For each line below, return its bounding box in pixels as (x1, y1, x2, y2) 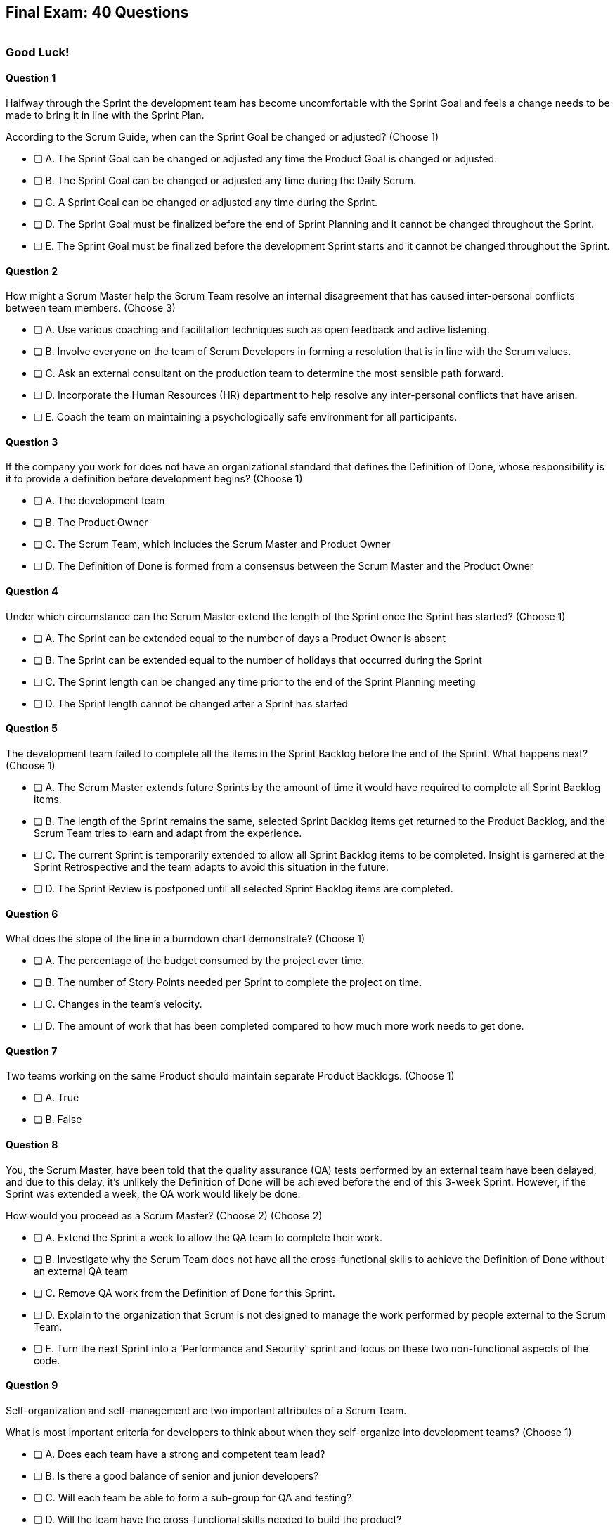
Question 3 (6, 435, 58, 448)
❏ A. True (34, 1091, 79, 1104)
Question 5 (6, 722, 58, 735)
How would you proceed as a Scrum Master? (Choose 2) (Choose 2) (6, 1209, 323, 1222)
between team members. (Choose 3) (6, 302, 176, 314)
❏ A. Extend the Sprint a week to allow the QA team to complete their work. (34, 1231, 382, 1243)
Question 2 (6, 264, 58, 277)
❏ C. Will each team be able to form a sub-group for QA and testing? (34, 1491, 352, 1504)
